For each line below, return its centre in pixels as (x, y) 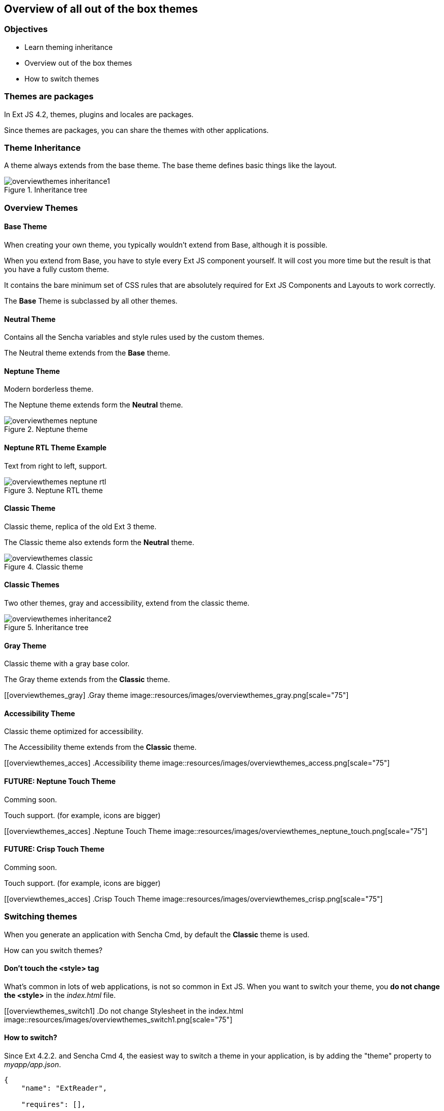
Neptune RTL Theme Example (55, 447)
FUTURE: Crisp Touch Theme (54, 849)
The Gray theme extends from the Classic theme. (87, 680)
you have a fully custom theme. (57, 269)
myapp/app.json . (33, 1065)
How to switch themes (62, 78)
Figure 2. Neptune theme (46, 429)
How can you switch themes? (53, 950)
